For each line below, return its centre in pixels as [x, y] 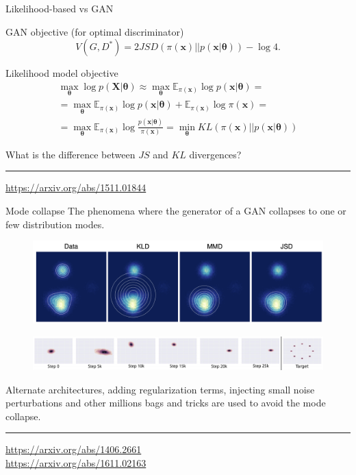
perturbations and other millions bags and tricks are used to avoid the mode [166, 403]
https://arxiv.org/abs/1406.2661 [74, 449]
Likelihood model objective [62, 73]
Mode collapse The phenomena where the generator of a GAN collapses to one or [176, 211]
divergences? [215, 154]
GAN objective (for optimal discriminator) [95, 31]
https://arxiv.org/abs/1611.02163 [76, 462]
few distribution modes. [55, 224]
